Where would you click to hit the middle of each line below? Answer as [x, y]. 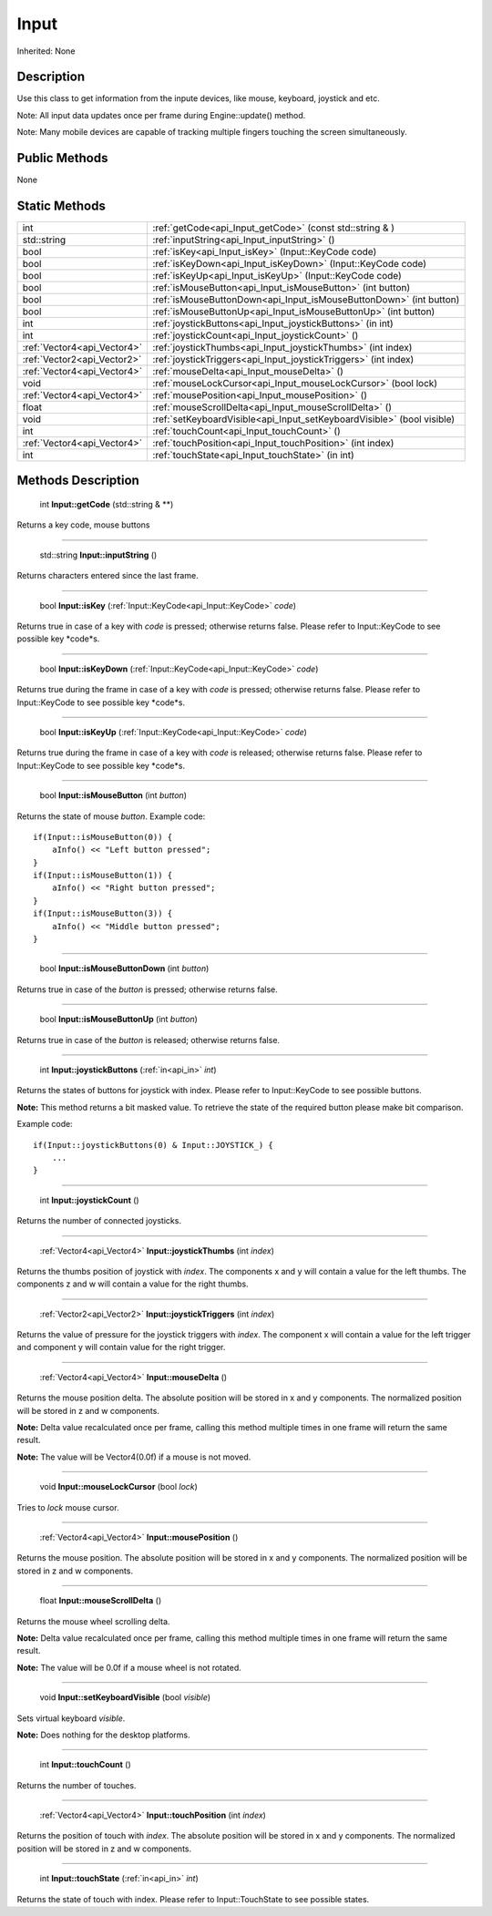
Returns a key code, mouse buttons [83, 525]
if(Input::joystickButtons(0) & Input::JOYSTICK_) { [153, 1145]
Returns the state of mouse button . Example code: [111, 816]
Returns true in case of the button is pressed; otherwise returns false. [147, 989]
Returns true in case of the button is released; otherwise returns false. [149, 1040]
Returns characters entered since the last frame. [108, 576]
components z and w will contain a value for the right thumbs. [133, 1284]
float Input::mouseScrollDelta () [101, 1601]
